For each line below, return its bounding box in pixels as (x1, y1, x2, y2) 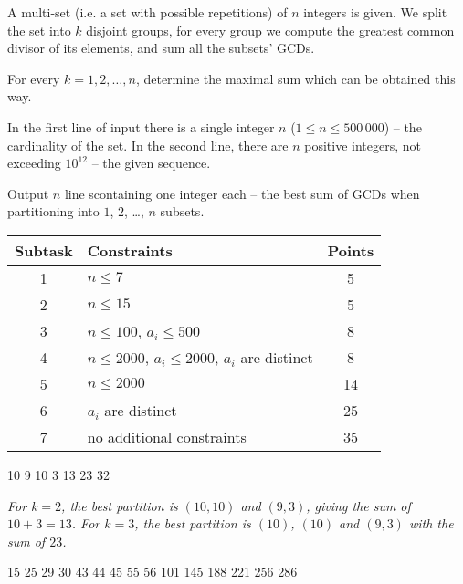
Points (327, 239, 374, 261)
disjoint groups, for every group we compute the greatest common (86, 20, 455, 39)
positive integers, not (304, 135, 421, 154)
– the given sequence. (91, 153, 211, 172)
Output (7, 183, 49, 203)
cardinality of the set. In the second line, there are (7, 135, 289, 154)
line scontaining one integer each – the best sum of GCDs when (64, 183, 420, 203)
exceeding (7, 153, 61, 172)
